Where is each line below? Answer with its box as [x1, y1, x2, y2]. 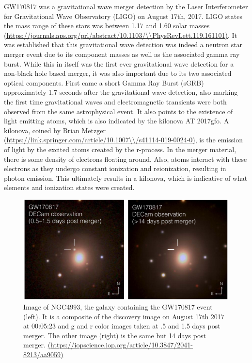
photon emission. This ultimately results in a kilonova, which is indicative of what [4, 173, 248, 183]
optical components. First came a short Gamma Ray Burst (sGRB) [4, 77, 204, 87]
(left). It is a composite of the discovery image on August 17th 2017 [23, 311, 224, 321]
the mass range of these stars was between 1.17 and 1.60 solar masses [4, 20, 210, 31]
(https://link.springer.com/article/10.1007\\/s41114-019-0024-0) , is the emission [4, 135, 243, 145]
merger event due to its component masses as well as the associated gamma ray [4, 49, 240, 59]
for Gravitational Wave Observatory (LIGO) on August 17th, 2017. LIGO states [4, 11, 242, 21]
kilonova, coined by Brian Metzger [4, 125, 106, 135]
